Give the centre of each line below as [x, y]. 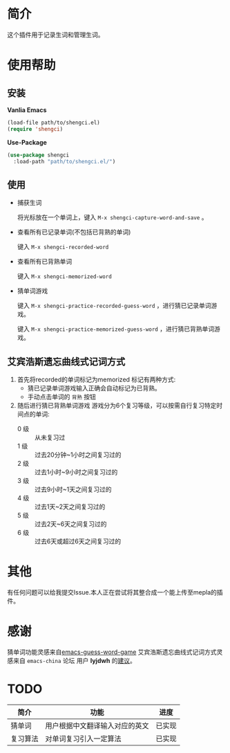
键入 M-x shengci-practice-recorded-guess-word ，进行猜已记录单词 [114, 306]
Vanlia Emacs [27, 110]
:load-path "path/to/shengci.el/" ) [65, 161]
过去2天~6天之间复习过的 [70, 524]
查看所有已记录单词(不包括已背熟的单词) [74, 232]
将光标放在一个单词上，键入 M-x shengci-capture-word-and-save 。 [112, 217]
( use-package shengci [38, 155]
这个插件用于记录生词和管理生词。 [56, 35]
